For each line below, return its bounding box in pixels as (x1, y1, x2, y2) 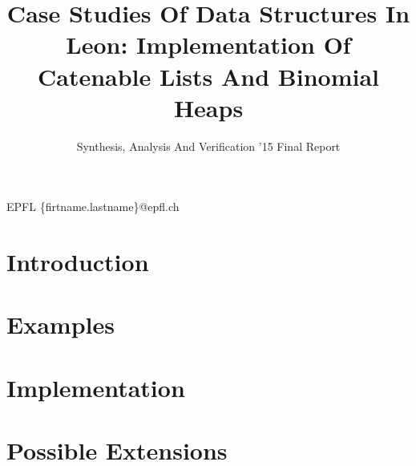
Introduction (6, 245, 149, 278)
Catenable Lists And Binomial (37, 59, 380, 92)
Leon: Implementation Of (66, 28, 351, 61)
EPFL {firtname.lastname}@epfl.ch (6, 198, 180, 215)
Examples (6, 308, 115, 341)
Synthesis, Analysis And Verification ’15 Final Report (76, 137, 341, 154)
